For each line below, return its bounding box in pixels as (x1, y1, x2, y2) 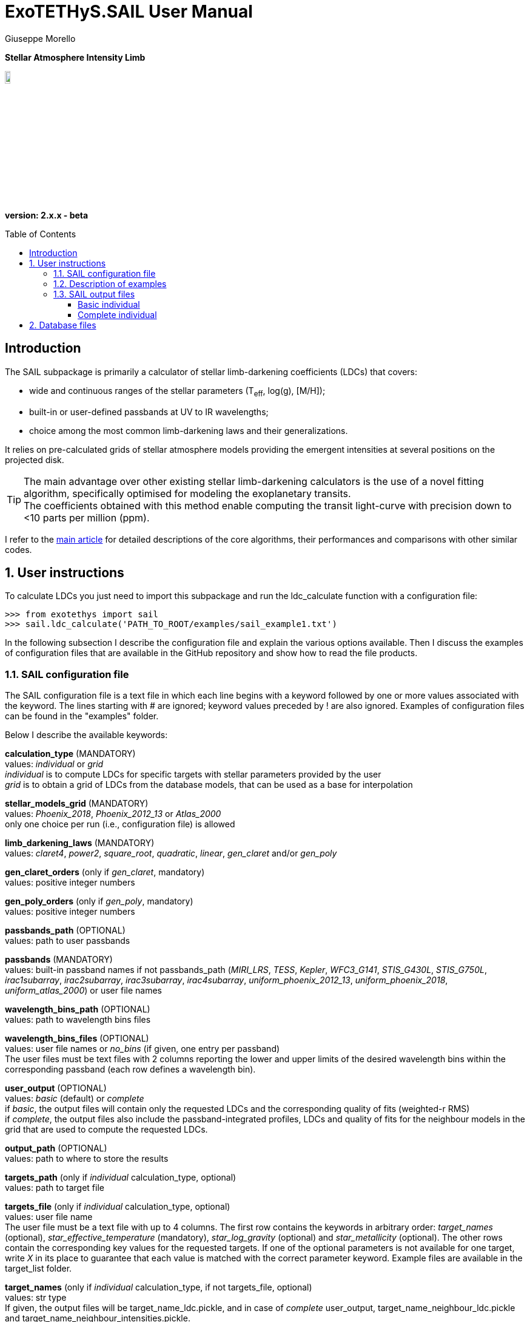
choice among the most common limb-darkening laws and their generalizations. (29, 425, 348, 436)
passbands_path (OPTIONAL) (5, 925, 126, 936)
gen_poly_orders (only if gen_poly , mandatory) (5, 896, 193, 907)
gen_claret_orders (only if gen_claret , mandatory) (5, 867, 205, 878)
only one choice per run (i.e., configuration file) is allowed (5, 819, 235, 830)
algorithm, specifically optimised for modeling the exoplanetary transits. (24, 487, 351, 500)
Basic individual (78, 299, 140, 310)
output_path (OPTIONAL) (5, 1143, 107, 1154)
